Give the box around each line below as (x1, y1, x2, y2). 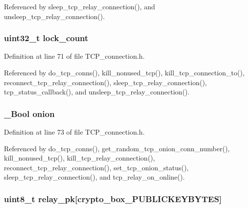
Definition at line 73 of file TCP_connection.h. (4, 127, 145, 137)
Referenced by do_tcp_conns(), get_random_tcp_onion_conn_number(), (4, 143, 230, 153)
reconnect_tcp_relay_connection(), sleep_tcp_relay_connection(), (4, 77, 207, 87)
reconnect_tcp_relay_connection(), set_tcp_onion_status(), (4, 162, 189, 172)
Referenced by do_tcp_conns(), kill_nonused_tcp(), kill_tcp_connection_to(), (4, 68, 245, 77)
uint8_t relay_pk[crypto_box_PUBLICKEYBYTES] (4, 192, 222, 205)
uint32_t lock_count (4, 32, 89, 44)
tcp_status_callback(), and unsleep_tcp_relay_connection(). (4, 87, 190, 97)
